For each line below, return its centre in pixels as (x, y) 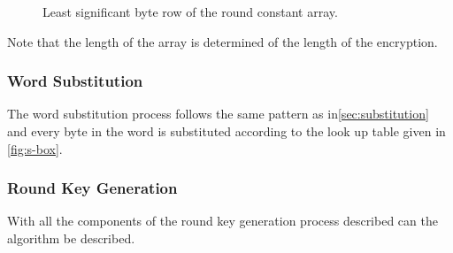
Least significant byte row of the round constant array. (190, 11)
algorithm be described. (71, 238)
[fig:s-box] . (35, 148)
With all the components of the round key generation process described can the (223, 221)
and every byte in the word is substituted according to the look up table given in (226, 131)
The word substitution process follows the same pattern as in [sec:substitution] (218, 114)
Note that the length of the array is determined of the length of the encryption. (223, 41)
